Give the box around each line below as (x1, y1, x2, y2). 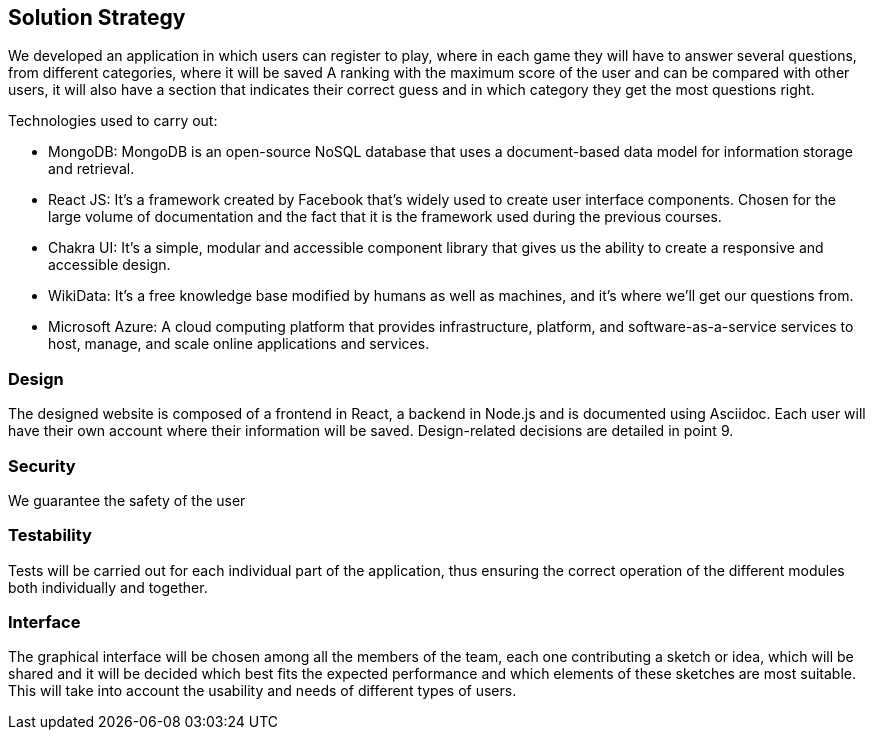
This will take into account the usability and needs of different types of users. (8, 682, 517, 700)
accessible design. (48, 256, 171, 274)
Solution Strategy (8, 5, 186, 30)
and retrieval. (48, 160, 135, 178)
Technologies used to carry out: (8, 112, 218, 130)
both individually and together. (8, 578, 208, 596)
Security (8, 455, 76, 476)
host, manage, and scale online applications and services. (48, 335, 430, 353)
